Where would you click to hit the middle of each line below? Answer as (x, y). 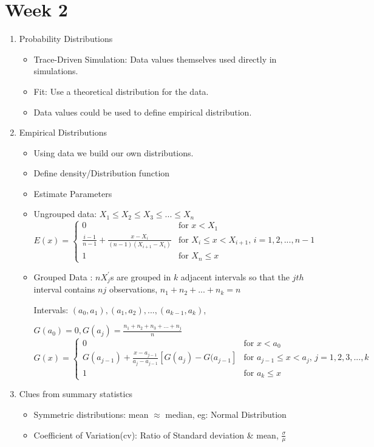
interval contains (64, 289)
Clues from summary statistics (76, 394)
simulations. (56, 71)
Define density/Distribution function (102, 173)
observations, (133, 289)
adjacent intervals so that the (235, 276)
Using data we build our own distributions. (114, 152)
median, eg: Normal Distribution (226, 414)
